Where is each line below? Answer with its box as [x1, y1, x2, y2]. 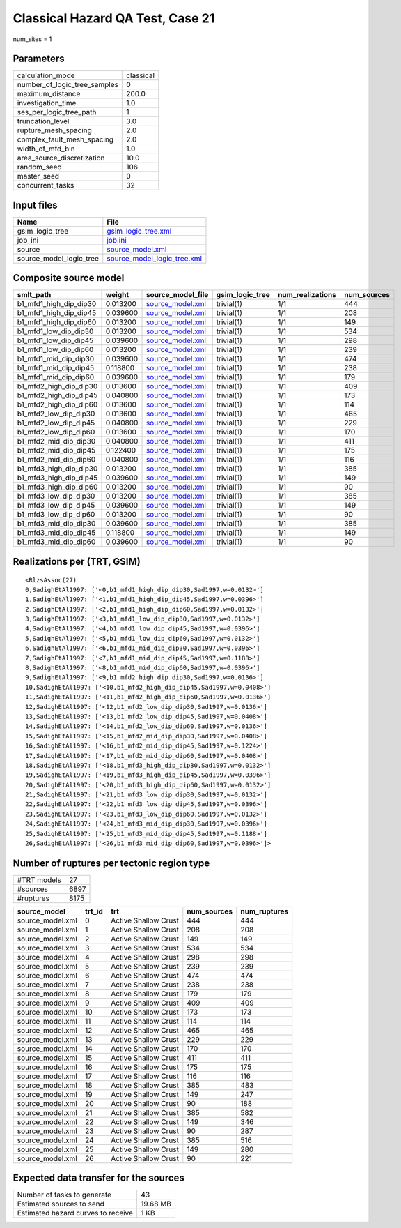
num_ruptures [240, 907, 289, 916]
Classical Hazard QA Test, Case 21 [13, 10, 215, 26]
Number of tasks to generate [17, 1190, 111, 1199]
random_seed [17, 162, 62, 172]
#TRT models [17, 875, 62, 885]
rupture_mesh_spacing [17, 126, 92, 135]
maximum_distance [17, 89, 81, 99]
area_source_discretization [17, 153, 105, 163]
